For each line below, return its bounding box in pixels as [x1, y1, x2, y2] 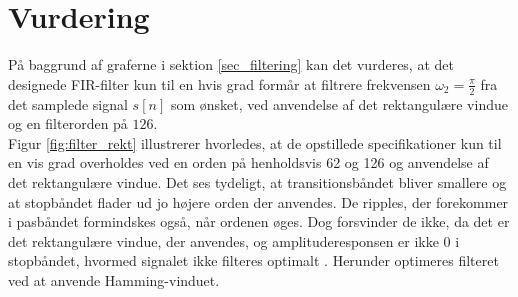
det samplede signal [8, 93, 128, 114]
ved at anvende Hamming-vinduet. [8, 269, 220, 290]
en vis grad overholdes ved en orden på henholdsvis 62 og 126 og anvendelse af [8, 152, 489, 173]
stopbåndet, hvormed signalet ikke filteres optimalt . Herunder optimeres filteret [8, 250, 499, 271]
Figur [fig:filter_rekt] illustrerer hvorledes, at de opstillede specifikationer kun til [8, 132, 502, 153]
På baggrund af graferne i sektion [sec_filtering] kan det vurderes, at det [8, 54, 454, 75]
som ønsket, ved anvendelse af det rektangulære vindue [170, 93, 508, 114]
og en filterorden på [8, 113, 128, 134]
